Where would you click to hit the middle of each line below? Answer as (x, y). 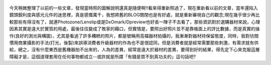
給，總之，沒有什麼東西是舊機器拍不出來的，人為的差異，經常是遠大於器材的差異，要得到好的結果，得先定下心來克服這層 (134, 50)
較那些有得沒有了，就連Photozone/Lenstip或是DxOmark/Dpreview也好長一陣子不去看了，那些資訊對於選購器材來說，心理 (135, 22)
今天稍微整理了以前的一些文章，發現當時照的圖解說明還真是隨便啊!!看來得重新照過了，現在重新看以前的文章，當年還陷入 (134, 8)
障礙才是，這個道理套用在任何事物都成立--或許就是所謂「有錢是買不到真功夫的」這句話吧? (103, 57)
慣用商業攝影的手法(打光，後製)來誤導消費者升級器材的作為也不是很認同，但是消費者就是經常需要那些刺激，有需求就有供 (134, 43)
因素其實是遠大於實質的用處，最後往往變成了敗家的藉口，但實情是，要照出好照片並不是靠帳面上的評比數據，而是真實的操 (134, 29)
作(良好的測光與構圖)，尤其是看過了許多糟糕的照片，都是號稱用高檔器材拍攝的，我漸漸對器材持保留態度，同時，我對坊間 (134, 36)
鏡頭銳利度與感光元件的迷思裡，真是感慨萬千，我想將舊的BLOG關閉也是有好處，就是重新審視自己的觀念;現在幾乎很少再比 (135, 15)
